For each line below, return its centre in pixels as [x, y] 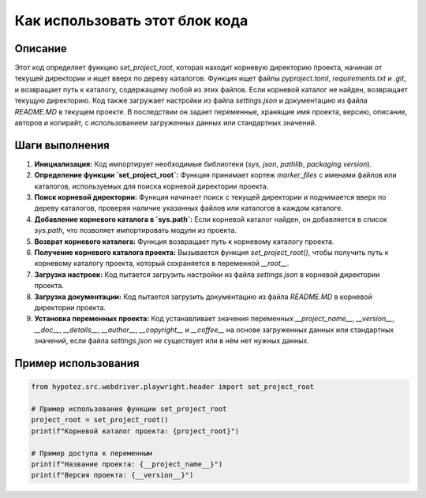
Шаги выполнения [62, 145]
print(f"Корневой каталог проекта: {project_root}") [135, 431]
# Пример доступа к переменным [92, 453]
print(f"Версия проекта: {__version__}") [112, 475]
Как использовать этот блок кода [131, 21]
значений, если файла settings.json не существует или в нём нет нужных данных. [172, 341]
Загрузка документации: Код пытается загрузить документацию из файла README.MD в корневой [203, 297]
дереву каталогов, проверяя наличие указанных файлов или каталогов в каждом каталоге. [189, 208]
